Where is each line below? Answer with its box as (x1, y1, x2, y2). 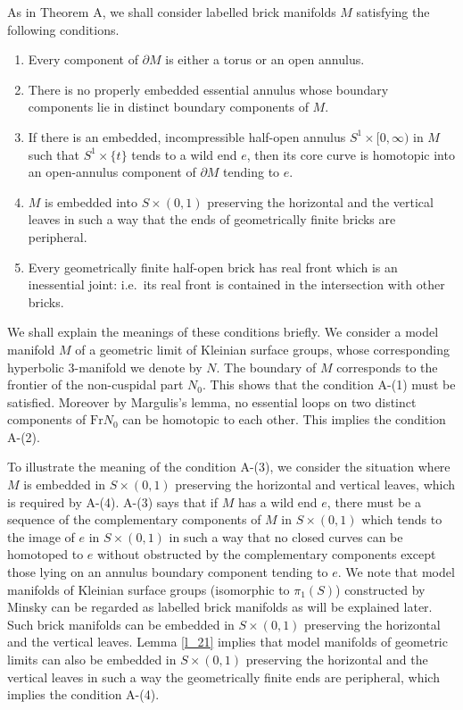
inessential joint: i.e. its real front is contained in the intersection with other (28, 275, 445, 294)
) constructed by (335, 580, 426, 598)
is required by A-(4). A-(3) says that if (7, 492, 218, 511)
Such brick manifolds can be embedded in (7, 614, 235, 633)
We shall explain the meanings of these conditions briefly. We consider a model (7, 322, 439, 341)
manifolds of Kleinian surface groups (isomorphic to (7, 580, 290, 598)
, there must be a (327, 492, 421, 511)
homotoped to (7, 545, 84, 564)
